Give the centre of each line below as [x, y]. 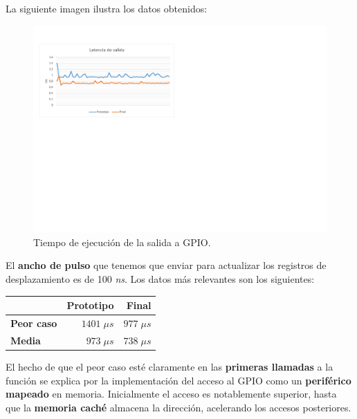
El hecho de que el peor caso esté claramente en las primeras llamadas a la [170, 366]
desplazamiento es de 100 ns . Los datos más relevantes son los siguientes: [160, 279]
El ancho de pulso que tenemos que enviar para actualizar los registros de [166, 265]
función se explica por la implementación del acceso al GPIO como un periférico [178, 380]
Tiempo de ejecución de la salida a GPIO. [122, 242]
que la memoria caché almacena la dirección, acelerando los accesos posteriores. [178, 407]
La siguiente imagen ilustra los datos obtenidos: [107, 8]
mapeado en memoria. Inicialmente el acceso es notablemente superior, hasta [171, 394]
